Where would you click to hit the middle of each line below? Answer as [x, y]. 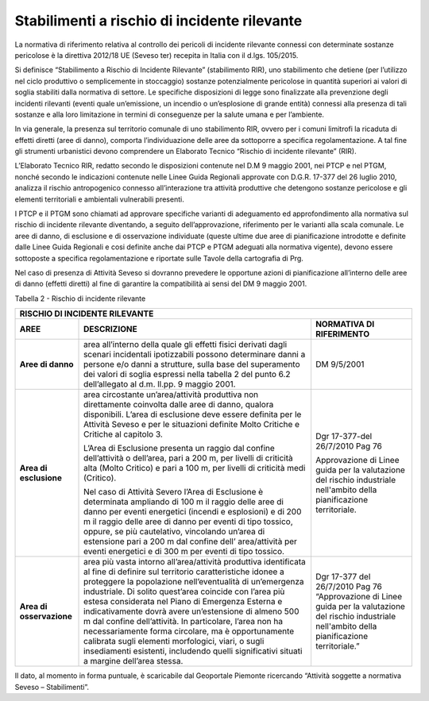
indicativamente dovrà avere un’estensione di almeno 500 [191, 611]
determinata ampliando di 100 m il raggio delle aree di [184, 502]
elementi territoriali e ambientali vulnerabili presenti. [99, 199]
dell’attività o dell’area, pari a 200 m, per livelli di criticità [188, 458]
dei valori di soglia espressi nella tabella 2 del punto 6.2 [187, 375]
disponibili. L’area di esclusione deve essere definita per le [193, 414]
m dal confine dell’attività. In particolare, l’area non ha [184, 622]
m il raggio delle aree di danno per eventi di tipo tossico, [188, 522]
